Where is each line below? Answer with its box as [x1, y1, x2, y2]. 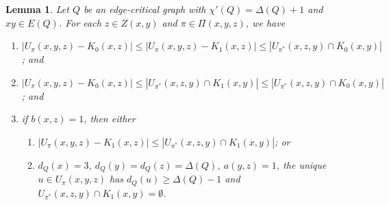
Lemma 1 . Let [5, 2, 69, 16]
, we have [245, 15, 286, 29]
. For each [58, 15, 101, 29]
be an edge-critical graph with [83, 2, 206, 16]
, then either [84, 111, 136, 126]
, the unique [276, 157, 327, 172]
